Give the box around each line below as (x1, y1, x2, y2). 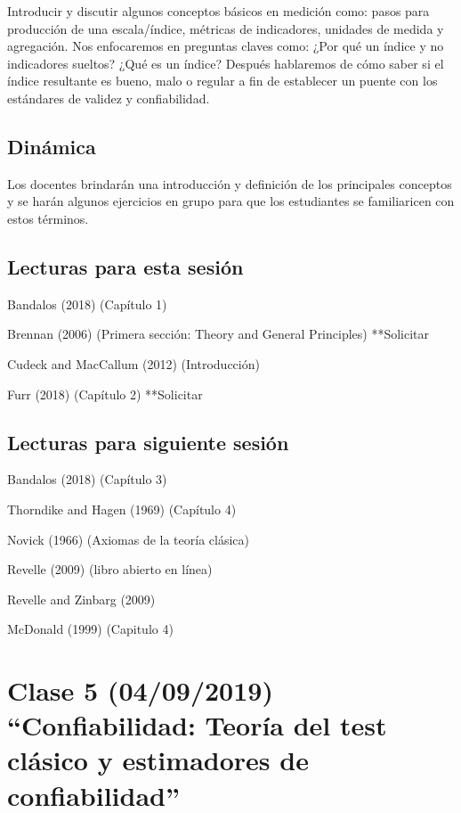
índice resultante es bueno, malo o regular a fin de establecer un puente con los (7, 71, 438, 90)
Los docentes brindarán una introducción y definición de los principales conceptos (7, 174, 452, 193)
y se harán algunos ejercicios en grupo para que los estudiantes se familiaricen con (7, 192, 455, 210)
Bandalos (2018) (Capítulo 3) (7, 470, 167, 489)
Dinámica (7, 132, 96, 160)
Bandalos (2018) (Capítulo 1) (7, 294, 167, 313)
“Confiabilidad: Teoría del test (7, 707, 387, 743)
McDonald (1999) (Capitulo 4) (7, 620, 174, 638)
